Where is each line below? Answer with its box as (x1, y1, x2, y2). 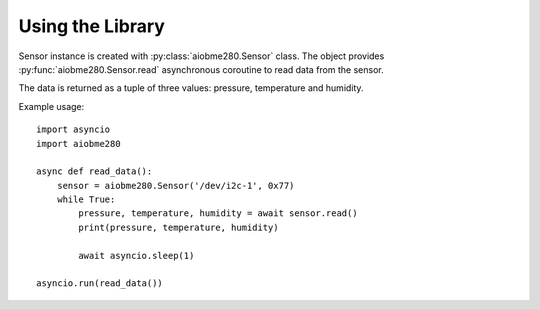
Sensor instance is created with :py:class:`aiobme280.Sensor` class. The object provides (18, 50, 385, 62)
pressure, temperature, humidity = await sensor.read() (78, 208, 359, 219)
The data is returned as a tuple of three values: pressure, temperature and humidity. (18, 82, 364, 94)
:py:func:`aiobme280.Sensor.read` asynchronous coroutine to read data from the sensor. (18, 63, 384, 75)
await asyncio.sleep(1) (78, 250, 195, 261)
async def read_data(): (36, 166, 153, 177)
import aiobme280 (36, 138, 121, 149)
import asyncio (36, 124, 111, 135)
